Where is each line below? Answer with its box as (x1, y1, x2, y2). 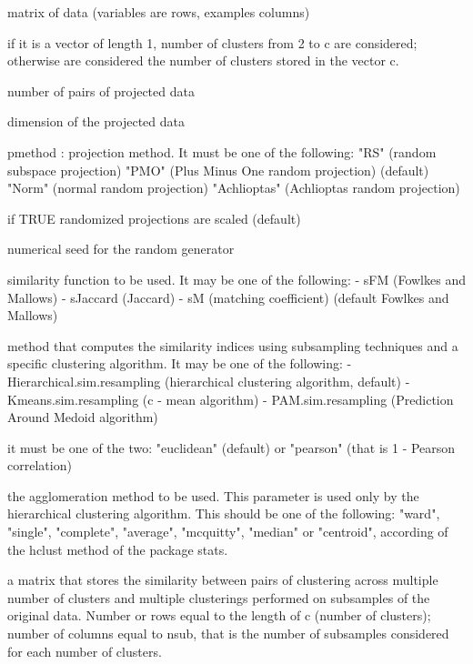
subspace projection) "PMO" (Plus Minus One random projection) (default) (7, 160, 429, 179)
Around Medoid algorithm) (7, 407, 158, 427)
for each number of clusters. (7, 641, 162, 660)
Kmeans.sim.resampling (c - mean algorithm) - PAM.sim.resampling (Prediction (7, 389, 454, 408)
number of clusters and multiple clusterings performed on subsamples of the (7, 588, 430, 607)
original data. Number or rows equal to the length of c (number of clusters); (7, 606, 431, 625)
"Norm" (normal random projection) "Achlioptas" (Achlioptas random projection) (7, 178, 460, 197)
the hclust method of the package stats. (7, 539, 228, 558)
